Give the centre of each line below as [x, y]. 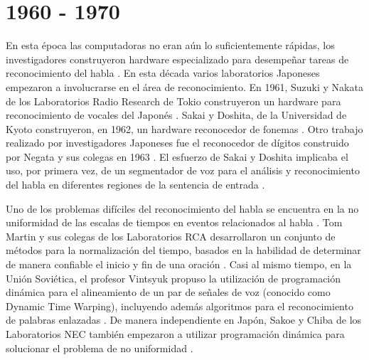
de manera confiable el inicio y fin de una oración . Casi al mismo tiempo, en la [179, 264]
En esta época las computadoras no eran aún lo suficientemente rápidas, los [170, 45]
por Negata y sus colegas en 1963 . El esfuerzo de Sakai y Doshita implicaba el [177, 156]
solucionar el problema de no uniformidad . [100, 348]
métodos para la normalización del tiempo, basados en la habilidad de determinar [183, 250]
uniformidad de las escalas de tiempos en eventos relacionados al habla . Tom [174, 222]
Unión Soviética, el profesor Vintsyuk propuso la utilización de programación [173, 278]
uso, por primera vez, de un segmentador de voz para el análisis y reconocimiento [183, 170]
